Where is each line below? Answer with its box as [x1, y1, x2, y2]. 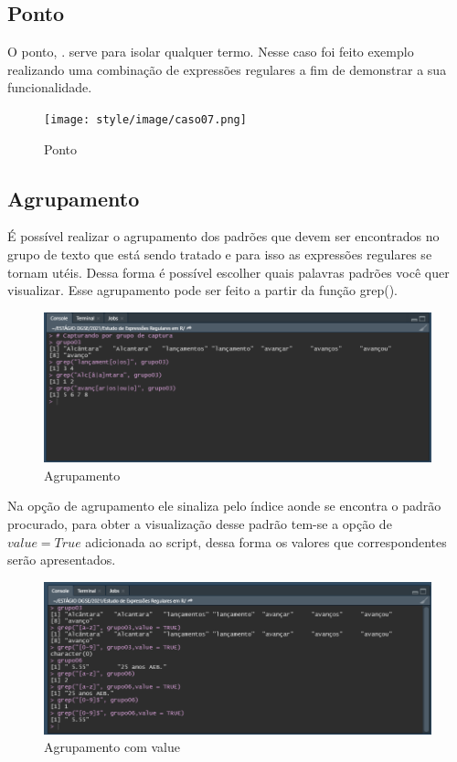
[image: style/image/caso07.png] [44, 112, 247, 126]
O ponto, [7, 42, 58, 61]
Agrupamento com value [44, 737, 180, 757]
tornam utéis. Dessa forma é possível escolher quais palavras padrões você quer [7, 262, 450, 281]
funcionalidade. [7, 78, 92, 97]
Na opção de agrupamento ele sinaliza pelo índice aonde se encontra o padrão [7, 496, 441, 515]
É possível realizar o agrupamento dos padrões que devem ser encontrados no [7, 227, 440, 246]
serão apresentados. [7, 550, 116, 569]
